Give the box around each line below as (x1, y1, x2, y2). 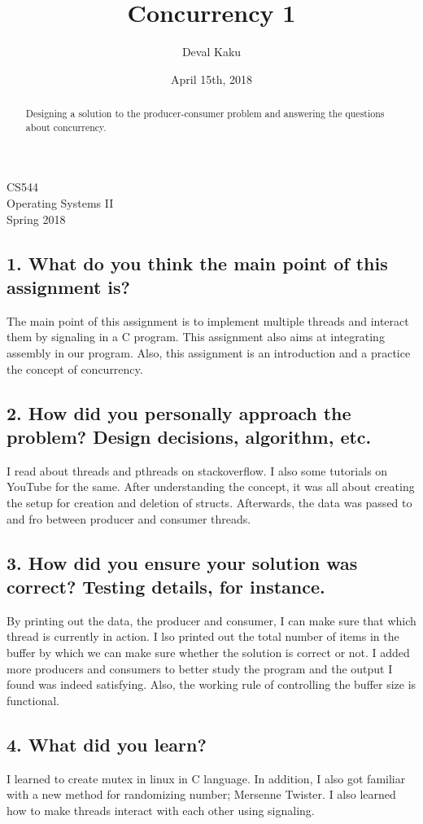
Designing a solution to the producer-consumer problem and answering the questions (25, 107, 385, 121)
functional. (7, 691, 59, 708)
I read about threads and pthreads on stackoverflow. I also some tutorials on (7, 462, 388, 479)
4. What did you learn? (7, 731, 207, 756)
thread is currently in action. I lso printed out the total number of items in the (7, 628, 399, 645)
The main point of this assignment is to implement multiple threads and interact (7, 312, 409, 329)
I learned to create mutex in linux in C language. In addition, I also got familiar (7, 769, 406, 787)
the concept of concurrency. (7, 360, 143, 377)
